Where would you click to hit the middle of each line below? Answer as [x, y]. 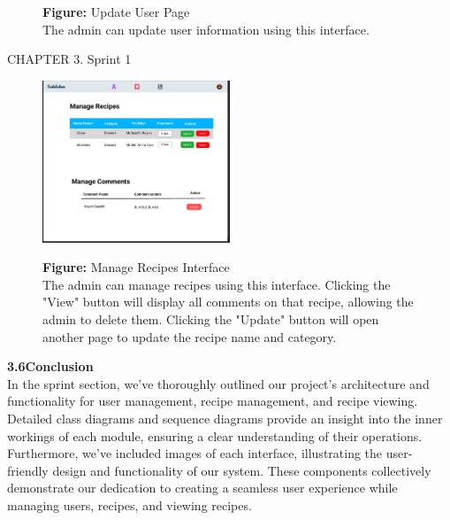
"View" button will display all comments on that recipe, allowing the [228, 302]
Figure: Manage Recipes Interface [136, 267]
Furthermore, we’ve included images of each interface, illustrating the [195, 453]
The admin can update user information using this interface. [206, 29]
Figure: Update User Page [116, 12]
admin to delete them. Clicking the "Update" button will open [211, 319]
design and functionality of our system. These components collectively [242, 470]
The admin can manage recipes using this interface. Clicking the [217, 284]
